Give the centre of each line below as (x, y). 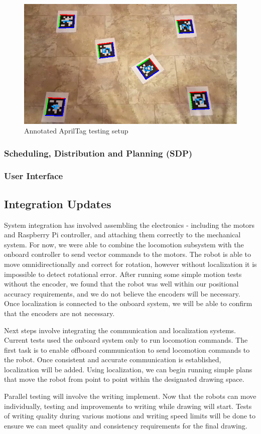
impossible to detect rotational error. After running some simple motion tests (123, 274)
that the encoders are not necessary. (59, 313)
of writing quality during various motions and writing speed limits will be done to (130, 416)
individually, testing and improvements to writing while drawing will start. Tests (128, 406)
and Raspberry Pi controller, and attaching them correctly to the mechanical (122, 235)
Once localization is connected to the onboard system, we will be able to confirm (128, 303)
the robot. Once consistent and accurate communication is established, (113, 359)
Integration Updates (58, 203)
